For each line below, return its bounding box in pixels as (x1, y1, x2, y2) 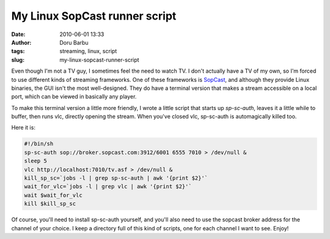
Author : (11, 39, 32, 46)
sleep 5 (24, 158, 47, 164)
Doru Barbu (59, 39, 89, 46)
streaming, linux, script (59, 48, 117, 55)
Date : (11, 31, 26, 38)
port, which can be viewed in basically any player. (11, 93, 137, 100)
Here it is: (11, 124, 36, 131)
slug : (11, 56, 24, 64)
